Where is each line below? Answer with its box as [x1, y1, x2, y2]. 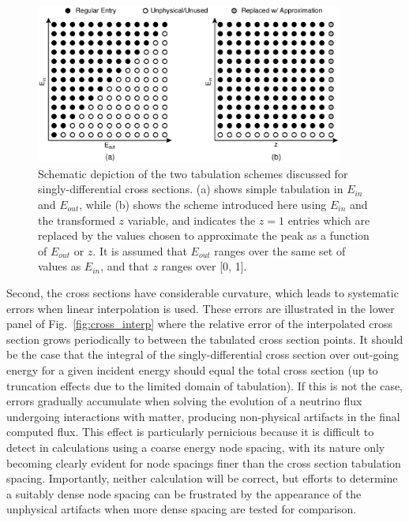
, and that [100, 258, 149, 274]
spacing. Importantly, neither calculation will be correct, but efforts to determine [6, 470, 398, 487]
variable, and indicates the [127, 211, 256, 228]
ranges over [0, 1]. [161, 258, 247, 274]
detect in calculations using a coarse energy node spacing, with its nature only [6, 438, 385, 455]
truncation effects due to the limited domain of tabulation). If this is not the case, [6, 377, 403, 393]
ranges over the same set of [214, 242, 346, 259]
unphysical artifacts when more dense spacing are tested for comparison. [6, 501, 357, 517]
